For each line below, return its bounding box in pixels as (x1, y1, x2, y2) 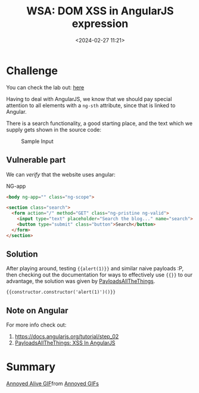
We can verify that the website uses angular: (6, 170, 116, 178)
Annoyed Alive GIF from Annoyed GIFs (6, 380, 99, 387)
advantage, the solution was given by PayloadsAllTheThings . (6, 278, 156, 285)
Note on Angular (6, 305, 69, 315)
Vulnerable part (6, 155, 66, 165)
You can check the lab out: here (6, 84, 85, 91)
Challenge (6, 64, 58, 77)
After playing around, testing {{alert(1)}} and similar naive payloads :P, (6, 265, 184, 272)
